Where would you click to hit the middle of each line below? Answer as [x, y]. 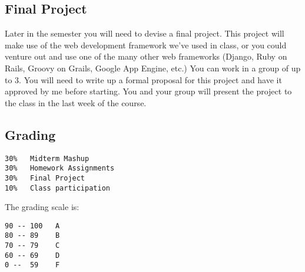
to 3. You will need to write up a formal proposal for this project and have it [143, 79]
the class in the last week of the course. [76, 102]
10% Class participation [57, 188]
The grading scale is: [42, 207]
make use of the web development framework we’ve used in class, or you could [146, 45]
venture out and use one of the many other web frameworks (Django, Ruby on [146, 56]
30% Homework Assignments [60, 168]
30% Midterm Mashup [47, 158]
